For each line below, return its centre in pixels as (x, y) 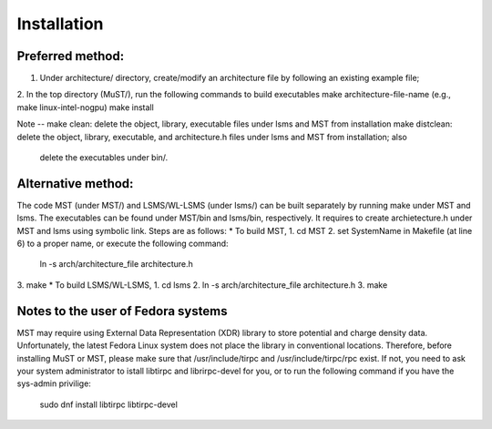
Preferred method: (71, 56)
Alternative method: (75, 184)
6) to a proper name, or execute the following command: (123, 244)
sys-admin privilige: (54, 383)
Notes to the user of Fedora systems (122, 311)
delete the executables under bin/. (104, 158)
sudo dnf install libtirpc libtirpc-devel (108, 404)
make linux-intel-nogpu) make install (85, 107)
